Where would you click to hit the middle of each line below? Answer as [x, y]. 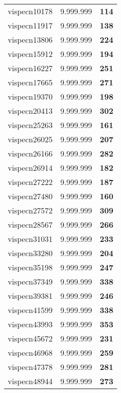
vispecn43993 [30, 324]
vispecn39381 [30, 296]
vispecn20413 [30, 111]
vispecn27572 [30, 210]
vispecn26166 [30, 153]
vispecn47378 [30, 367]
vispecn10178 [30, 11]
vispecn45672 [30, 338]
